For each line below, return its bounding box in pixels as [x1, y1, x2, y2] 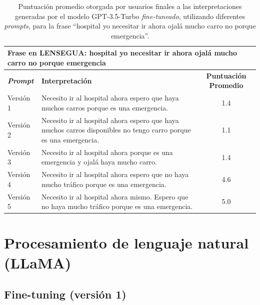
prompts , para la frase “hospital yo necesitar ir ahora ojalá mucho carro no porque [4, 20, 256, 31]
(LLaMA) [4, 252, 71, 272]
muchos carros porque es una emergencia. [41, 102, 168, 112]
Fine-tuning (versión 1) [4, 286, 126, 302]
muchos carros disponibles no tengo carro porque [41, 124, 191, 135]
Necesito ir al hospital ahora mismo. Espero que [41, 191, 188, 201]
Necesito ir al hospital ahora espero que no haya [41, 169, 189, 179]
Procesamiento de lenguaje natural [4, 232, 249, 253]
